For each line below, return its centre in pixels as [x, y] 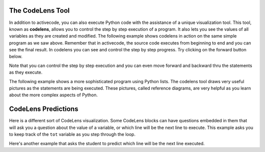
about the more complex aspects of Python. [53, 95]
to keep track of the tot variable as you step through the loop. [72, 134]
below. [16, 57]
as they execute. [26, 72]
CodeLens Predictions [44, 109]
